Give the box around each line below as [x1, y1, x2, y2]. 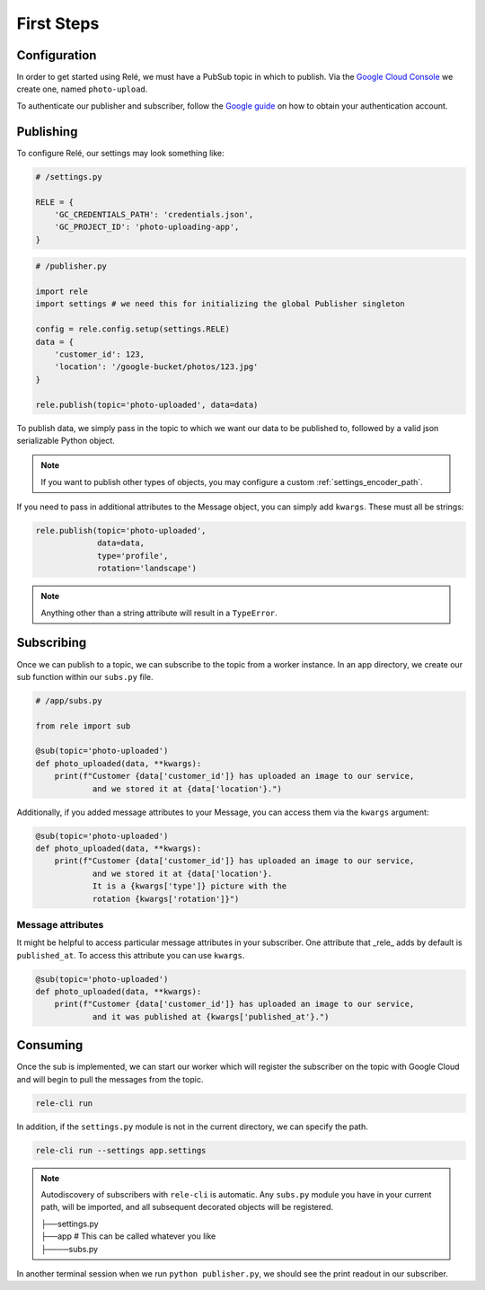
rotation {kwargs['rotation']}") [92, 894, 240, 904]
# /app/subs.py [35, 695, 102, 705]
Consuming [16, 1038, 84, 1053]
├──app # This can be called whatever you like [40, 1231, 216, 1241]
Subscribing [16, 635, 87, 650]
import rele [35, 287, 89, 296]
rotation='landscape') [97, 563, 198, 574]
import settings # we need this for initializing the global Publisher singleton [35, 299, 406, 309]
